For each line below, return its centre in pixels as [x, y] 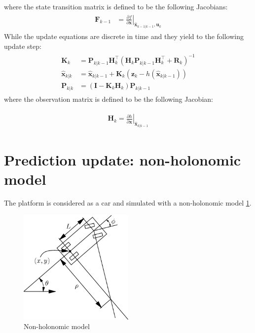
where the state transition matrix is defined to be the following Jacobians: [116, 6]
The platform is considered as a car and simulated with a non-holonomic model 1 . [128, 203]
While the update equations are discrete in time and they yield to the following [124, 36]
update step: [23, 46]
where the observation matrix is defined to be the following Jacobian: [109, 99]
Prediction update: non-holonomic [123, 159]
